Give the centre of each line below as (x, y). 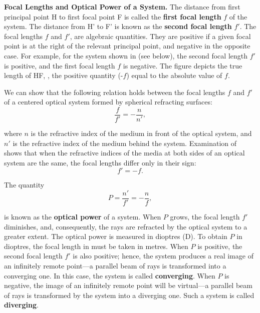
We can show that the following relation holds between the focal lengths (115, 92)
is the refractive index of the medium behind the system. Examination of (124, 143)
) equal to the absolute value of (174, 75)
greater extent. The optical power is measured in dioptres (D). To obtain (116, 236)
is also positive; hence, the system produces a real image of (163, 256)
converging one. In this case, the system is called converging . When (110, 275)
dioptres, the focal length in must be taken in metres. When (96, 246)
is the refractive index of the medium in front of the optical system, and (141, 133)
